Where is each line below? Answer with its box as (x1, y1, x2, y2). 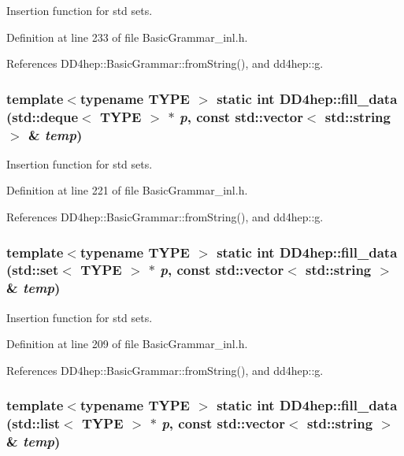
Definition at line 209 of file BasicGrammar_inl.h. (6, 336, 248, 352)
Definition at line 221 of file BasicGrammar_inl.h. (6, 182, 248, 198)
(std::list (6, 413, 61, 433)
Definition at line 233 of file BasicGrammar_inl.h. (6, 28, 248, 45)
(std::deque (6, 106, 79, 126)
